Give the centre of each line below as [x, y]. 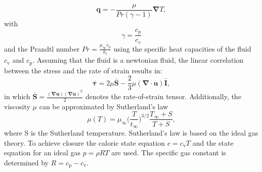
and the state [213, 142]
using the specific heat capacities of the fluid [182, 48]
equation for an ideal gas [42, 153]
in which [17, 96]
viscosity [17, 106]
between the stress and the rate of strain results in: [83, 70]
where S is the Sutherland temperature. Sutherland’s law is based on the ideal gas [131, 132]
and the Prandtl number [42, 48]
